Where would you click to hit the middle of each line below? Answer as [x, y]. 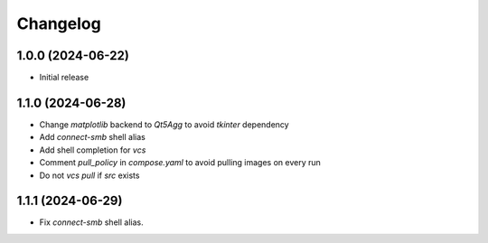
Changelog [59, 23]
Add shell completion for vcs [93, 150]
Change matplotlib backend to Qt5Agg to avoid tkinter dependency [164, 124]
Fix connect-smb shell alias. [91, 222]
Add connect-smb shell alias [93, 137]
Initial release [64, 78]
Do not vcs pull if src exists [89, 175]
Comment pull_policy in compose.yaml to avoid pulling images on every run [180, 163]
